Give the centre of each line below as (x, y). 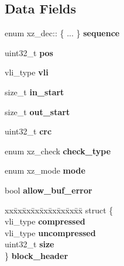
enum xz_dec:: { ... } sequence (62, 33)
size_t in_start (35, 91)
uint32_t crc (28, 131)
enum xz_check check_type (58, 151)
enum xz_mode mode (45, 170)
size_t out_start (37, 111)
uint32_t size (30, 244)
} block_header (37, 255)
